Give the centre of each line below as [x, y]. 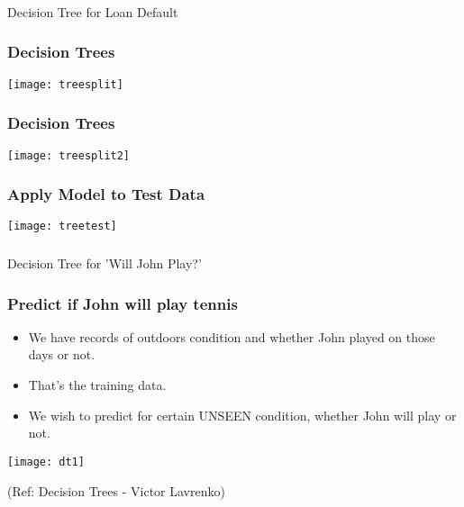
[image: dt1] [46, 462]
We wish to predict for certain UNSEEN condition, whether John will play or [242, 415]
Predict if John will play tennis [123, 303]
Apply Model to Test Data [106, 194]
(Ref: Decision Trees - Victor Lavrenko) [116, 490]
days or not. [62, 354]
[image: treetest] [62, 226]
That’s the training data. [97, 385]
